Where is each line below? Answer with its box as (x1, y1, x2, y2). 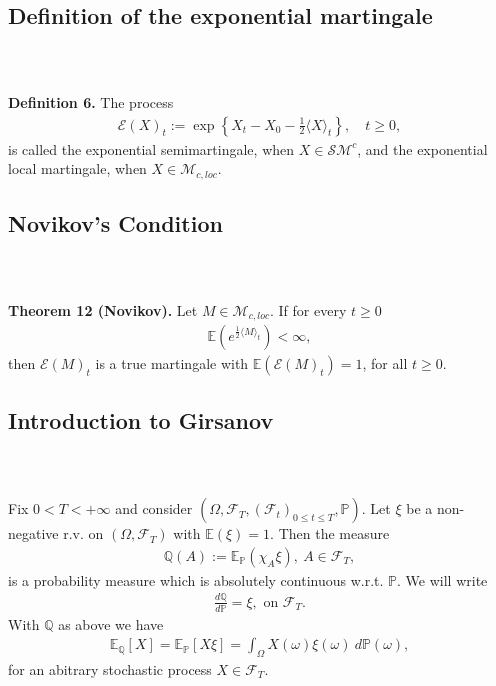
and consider (115, 498, 193, 519)
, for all (362, 353, 408, 374)
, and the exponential (357, 138, 488, 159)
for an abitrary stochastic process (8, 658, 212, 679)
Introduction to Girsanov (8, 404, 274, 435)
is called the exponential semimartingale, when (8, 138, 295, 159)
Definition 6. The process (8, 92, 174, 112)
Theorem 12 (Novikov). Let (8, 299, 198, 320)
